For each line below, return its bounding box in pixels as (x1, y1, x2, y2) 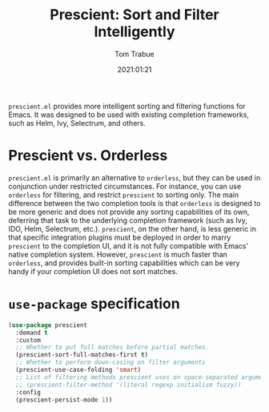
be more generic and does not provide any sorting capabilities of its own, (8, 207, 250, 216)
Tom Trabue (114, 49, 155, 59)
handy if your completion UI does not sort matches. (8, 266, 179, 276)
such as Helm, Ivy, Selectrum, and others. (8, 118, 146, 127)
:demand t (15, 329, 48, 337)
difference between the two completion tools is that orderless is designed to (8, 198, 261, 208)
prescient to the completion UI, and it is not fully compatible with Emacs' (8, 240, 249, 250)
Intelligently (94, 22, 175, 41)
